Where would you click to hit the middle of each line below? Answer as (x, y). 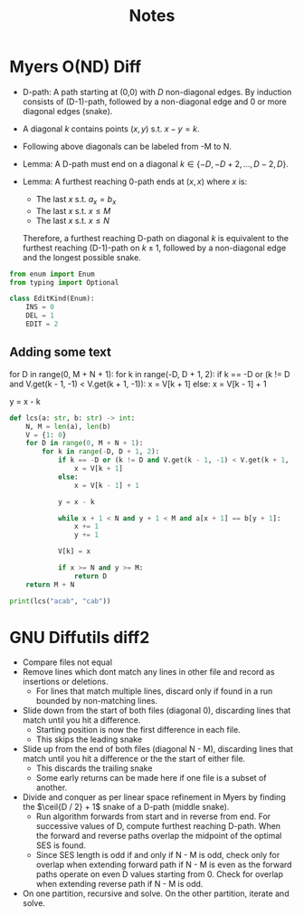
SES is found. (61, 845)
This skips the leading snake (89, 739)
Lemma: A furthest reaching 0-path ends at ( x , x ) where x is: (135, 181)
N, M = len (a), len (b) (68, 426)
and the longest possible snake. (82, 257)
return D (90, 576)
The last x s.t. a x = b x (76, 200)
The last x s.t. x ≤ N (73, 220)
